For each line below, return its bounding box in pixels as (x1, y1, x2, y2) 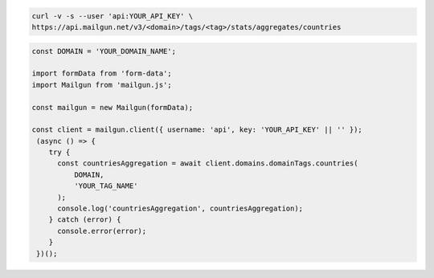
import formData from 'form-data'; (31, 69, 172, 78)
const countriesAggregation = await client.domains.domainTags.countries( (57, 159, 358, 168)
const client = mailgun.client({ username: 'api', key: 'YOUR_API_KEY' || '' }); (31, 125, 363, 134)
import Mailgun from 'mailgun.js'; (31, 80, 172, 89)
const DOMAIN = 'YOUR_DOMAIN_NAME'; (31, 47, 177, 55)
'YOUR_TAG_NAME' (73, 182, 138, 190)
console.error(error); (57, 226, 147, 235)
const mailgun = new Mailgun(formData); (31, 103, 193, 112)
